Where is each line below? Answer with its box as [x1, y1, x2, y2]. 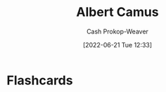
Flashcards [6, 72, 73, 88]
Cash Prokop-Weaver [86, 27, 149, 36]
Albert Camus [76, 4, 159, 20]
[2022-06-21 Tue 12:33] [82, 40, 153, 49]
